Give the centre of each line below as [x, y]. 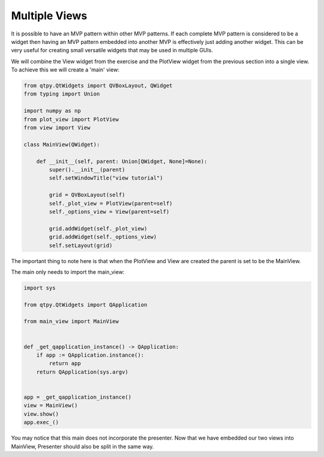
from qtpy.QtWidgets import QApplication [85, 304]
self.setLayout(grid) [81, 245]
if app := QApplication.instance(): [90, 355]
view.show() [41, 414]
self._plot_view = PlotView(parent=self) [111, 203]
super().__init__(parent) [87, 170]
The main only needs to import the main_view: [68, 272]
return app [65, 364]
